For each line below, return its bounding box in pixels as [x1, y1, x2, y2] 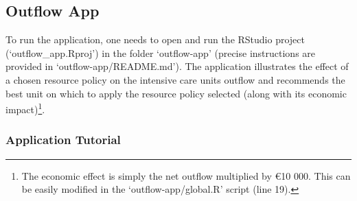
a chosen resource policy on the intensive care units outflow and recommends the [5, 72, 345, 86]
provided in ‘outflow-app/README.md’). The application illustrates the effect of [5, 59, 349, 73]
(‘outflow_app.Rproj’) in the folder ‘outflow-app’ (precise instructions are [5, 45, 316, 60]
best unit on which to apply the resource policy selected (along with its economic [5, 86, 347, 100]
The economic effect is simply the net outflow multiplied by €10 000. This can [21, 168, 351, 182]
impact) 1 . [5, 100, 45, 116]
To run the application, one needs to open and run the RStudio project [5, 32, 306, 47]
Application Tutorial [5, 131, 121, 148]
